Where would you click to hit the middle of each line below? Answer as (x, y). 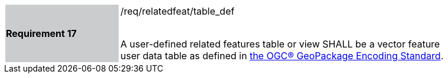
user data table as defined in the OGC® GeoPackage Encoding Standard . (282, 56)
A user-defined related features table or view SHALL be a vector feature (280, 44)
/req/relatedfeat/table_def (178, 11)
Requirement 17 (41, 33)
